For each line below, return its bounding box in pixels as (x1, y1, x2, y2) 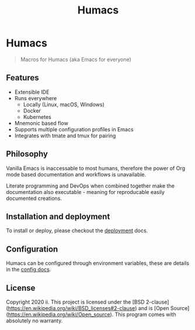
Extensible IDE (14, 89, 50, 96)
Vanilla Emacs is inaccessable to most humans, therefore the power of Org (6, 165, 186, 172)
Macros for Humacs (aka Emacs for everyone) (20, 56, 131, 63)
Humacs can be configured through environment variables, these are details (6, 260, 190, 267)
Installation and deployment (6, 212, 110, 222)
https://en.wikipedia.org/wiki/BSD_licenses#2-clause (8, 305, 135, 311)
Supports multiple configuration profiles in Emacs (14, 125, 134, 132)
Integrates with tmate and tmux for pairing (14, 132, 116, 139)
